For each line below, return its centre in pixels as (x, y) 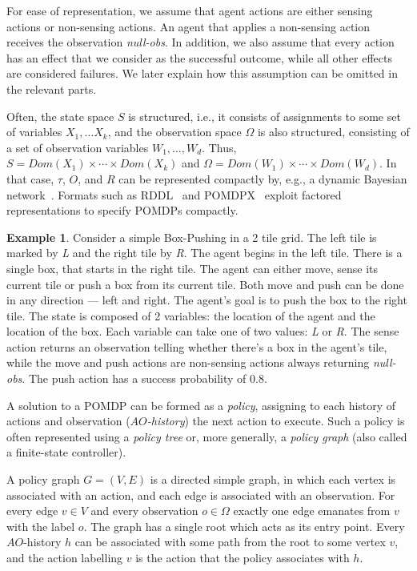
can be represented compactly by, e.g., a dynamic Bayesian (263, 178)
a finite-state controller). (66, 452)
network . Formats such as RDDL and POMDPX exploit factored (174, 194)
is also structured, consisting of (333, 132)
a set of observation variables (78, 147)
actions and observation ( (68, 421)
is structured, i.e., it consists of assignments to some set (265, 116)
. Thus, (219, 147)
